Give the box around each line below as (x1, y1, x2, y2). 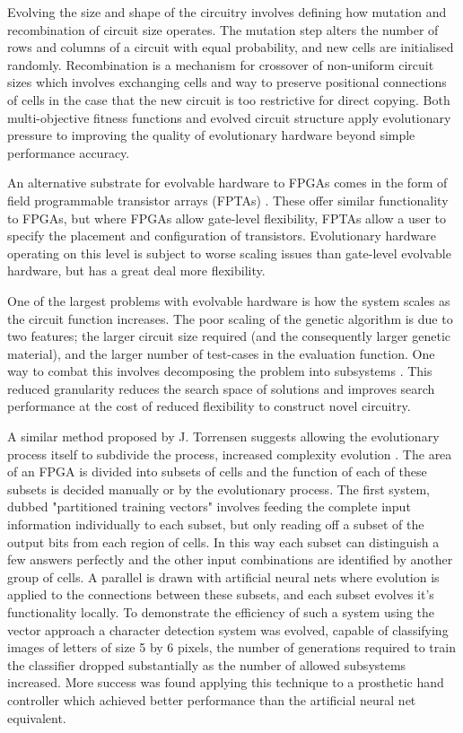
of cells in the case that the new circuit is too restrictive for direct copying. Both (7, 90, 450, 109)
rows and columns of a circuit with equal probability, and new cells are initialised (7, 38, 454, 57)
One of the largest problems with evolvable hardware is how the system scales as (7, 291, 450, 310)
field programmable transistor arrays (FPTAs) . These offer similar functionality (7, 190, 449, 209)
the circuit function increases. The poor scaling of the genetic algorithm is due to (7, 309, 453, 327)
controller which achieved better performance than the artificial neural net (7, 690, 416, 709)
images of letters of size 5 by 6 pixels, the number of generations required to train (7, 638, 456, 657)
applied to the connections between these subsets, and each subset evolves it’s (7, 585, 434, 604)
